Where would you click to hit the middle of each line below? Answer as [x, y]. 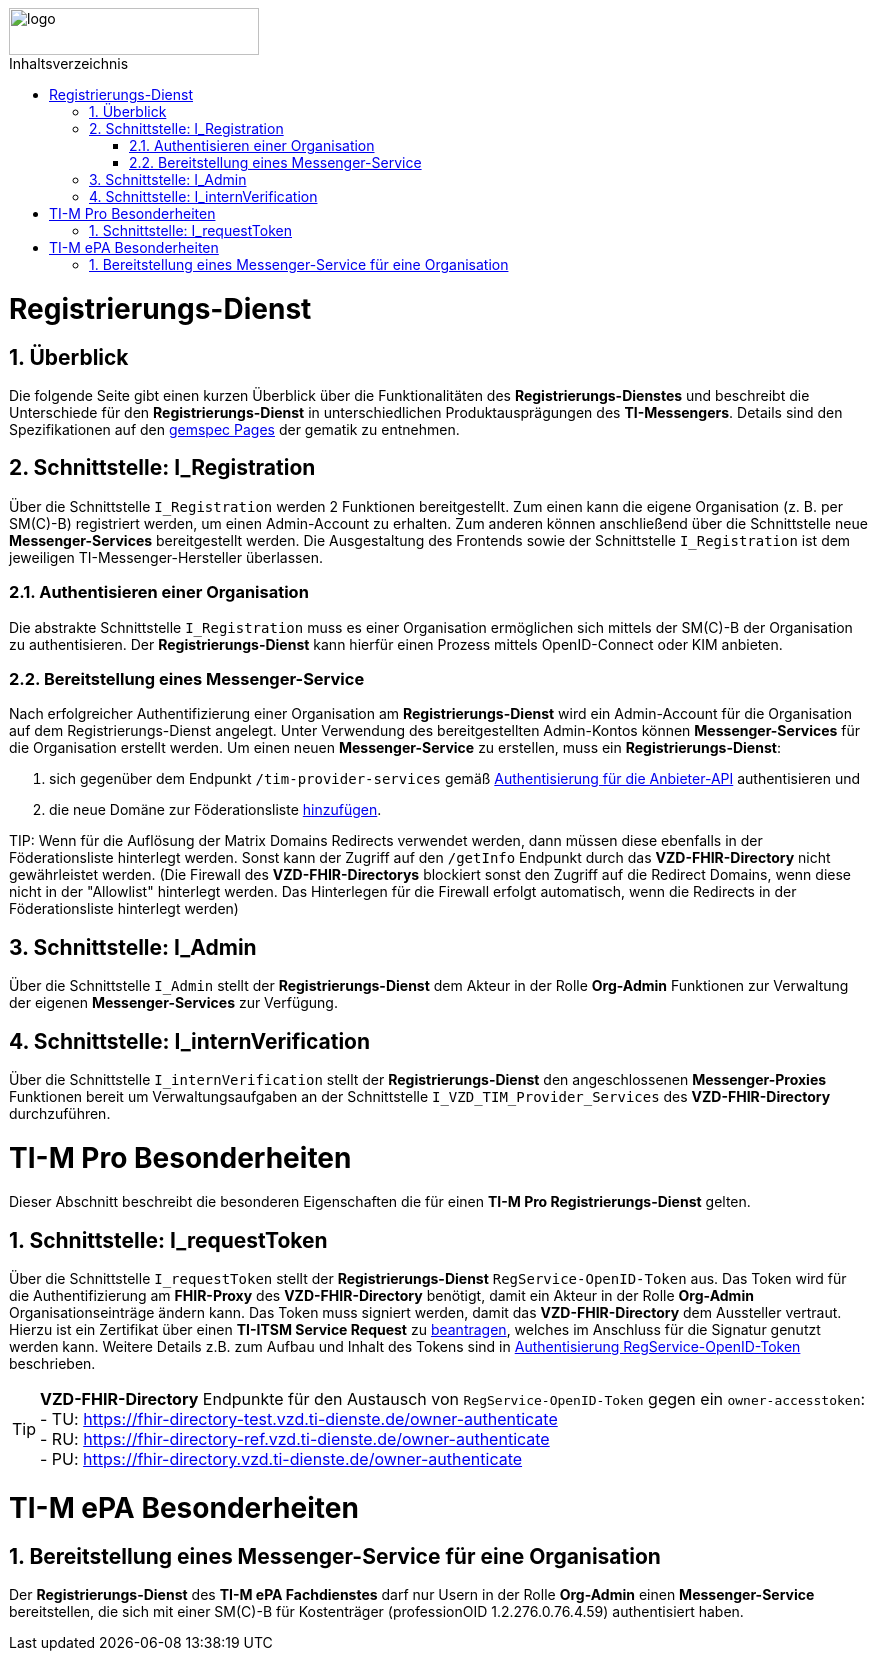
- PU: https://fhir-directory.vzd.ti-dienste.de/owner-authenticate [281, 1459]
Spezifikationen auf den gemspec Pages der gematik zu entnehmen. [234, 429]
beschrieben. [52, 1364]
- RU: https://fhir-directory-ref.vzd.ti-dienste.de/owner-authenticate [295, 1439]
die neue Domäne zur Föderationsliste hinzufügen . [215, 810]
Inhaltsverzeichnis [69, 63]
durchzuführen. [60, 1113]
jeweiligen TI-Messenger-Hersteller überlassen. [166, 557]
